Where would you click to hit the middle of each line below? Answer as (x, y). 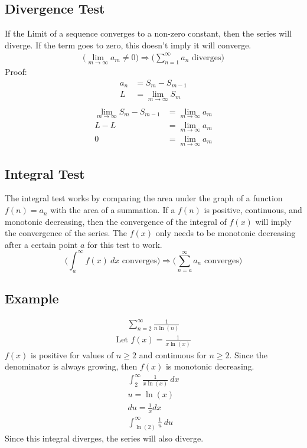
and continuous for (173, 354)
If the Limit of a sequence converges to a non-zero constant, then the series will (148, 33)
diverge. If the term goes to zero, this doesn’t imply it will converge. (128, 45)
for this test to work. (125, 244)
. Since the (249, 354)
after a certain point (41, 244)
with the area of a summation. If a (113, 210)
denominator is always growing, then (71, 366)
